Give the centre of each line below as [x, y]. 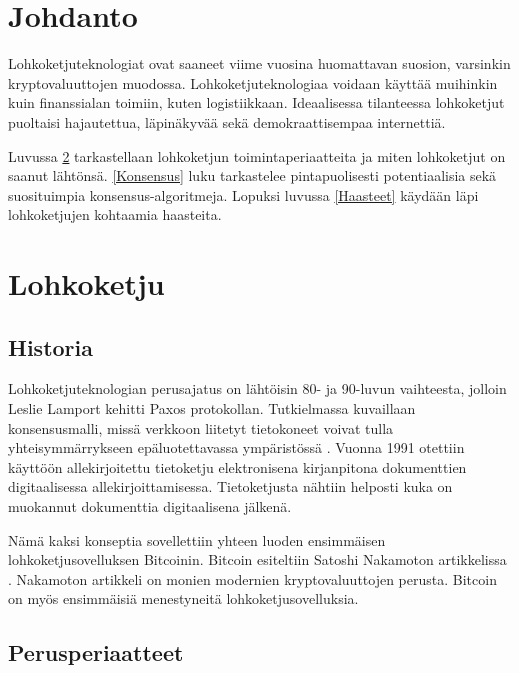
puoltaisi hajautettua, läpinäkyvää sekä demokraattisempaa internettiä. [227, 121]
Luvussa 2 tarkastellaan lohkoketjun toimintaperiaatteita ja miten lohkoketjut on [257, 155]
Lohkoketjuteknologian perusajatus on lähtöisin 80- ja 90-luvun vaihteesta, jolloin [257, 388]
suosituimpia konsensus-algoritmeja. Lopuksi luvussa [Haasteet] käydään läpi [243, 194]
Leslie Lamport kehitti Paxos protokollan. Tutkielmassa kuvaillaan [212, 408]
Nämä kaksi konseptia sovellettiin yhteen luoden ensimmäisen [197, 539]
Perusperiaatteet [96, 652]
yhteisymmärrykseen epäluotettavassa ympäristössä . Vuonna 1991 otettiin [236, 447]
